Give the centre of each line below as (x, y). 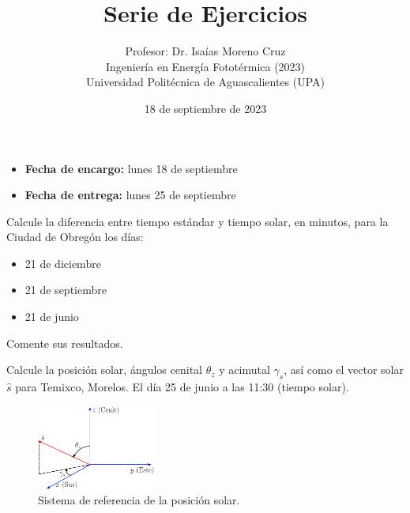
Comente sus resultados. (65, 343)
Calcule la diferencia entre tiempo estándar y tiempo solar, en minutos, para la (197, 221)
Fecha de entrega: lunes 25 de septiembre (130, 195)
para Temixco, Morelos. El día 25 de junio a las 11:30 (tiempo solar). (182, 387)
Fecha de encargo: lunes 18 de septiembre (131, 168)
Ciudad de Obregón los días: (75, 237)
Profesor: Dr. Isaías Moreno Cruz (205, 51)
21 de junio (52, 317)
